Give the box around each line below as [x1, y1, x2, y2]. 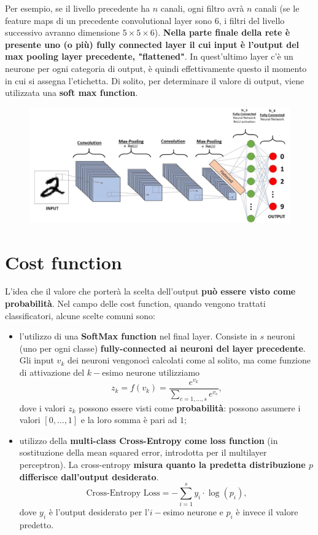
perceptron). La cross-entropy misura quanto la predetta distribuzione [19, 458, 306, 470]
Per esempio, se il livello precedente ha [5, 2, 150, 14]
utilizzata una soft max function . [5, 86, 138, 99]
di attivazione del [19, 366, 85, 379]
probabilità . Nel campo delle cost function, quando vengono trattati [5, 297, 266, 310]
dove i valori [19, 401, 66, 414]
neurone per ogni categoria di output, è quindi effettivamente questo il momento [5, 61, 307, 74]
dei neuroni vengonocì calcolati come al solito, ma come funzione [67, 354, 311, 367]
